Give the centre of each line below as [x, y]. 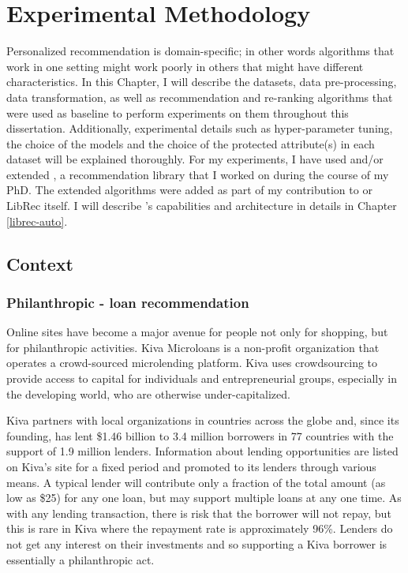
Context [40, 263]
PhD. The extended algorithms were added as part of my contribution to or [189, 190]
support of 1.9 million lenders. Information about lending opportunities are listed [202, 451]
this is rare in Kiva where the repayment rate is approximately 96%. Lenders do [200, 528]
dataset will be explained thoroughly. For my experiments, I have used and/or [195, 159]
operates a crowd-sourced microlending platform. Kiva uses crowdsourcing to [192, 363]
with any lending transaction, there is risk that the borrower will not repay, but [199, 513]
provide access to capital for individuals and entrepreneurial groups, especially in [202, 378]
